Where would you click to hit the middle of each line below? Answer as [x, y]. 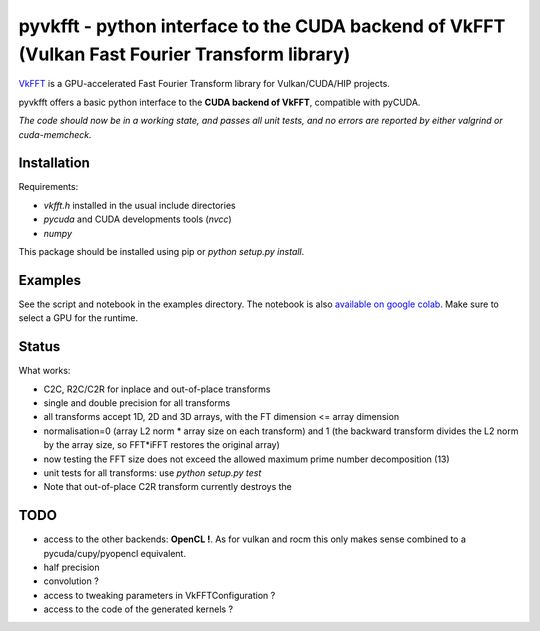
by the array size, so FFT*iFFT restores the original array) [161, 445]
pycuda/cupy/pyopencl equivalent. [115, 553]
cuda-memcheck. [55, 134]
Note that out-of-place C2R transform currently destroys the [167, 487]
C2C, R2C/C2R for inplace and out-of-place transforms [157, 389]
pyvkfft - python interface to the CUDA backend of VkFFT [262, 26]
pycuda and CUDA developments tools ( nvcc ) [137, 219]
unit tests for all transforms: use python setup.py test [152, 472]
